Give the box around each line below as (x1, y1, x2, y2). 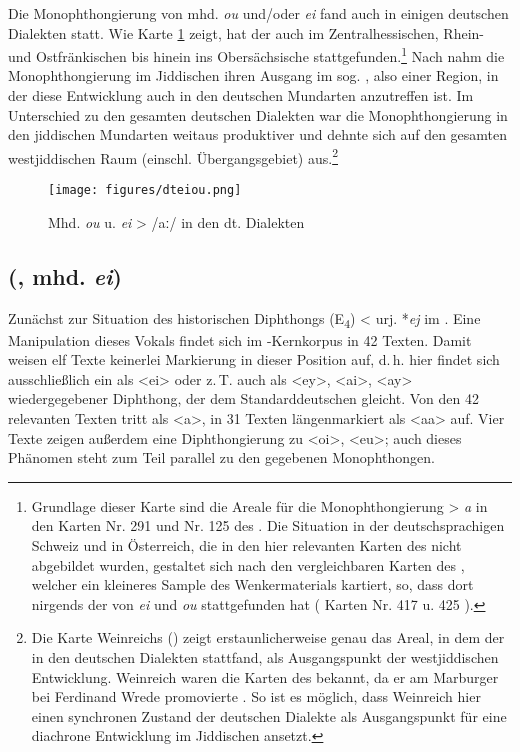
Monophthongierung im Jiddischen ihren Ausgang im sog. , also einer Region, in (8, 65, 499, 86)
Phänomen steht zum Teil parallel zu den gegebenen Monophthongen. (8, 447, 435, 468)
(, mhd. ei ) (8, 260, 122, 291)
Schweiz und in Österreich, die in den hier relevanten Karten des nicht (31, 534, 462, 555)
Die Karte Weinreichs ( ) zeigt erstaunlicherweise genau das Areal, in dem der (31, 627, 505, 648)
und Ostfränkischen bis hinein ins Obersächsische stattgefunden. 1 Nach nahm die (8, 43, 505, 66)
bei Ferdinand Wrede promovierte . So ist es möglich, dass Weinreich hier (31, 686, 481, 707)
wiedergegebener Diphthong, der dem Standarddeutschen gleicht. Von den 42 (8, 388, 480, 409)
